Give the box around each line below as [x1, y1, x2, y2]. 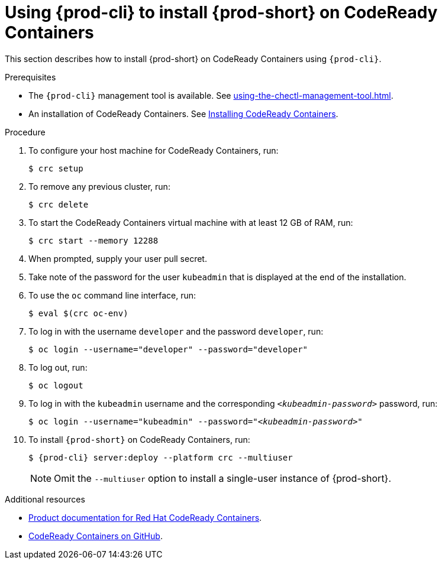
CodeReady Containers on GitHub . [28, 530, 163, 541]
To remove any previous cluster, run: [28, 181, 170, 192]
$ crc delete [28, 199, 89, 209]
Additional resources [5, 494, 85, 504]
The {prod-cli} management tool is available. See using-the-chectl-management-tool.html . [28, 90, 393, 101]
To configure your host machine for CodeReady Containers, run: [28, 145, 279, 155]
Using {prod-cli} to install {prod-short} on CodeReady [5, 2, 438, 22]
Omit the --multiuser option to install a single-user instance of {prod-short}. [54, 472, 392, 484]
